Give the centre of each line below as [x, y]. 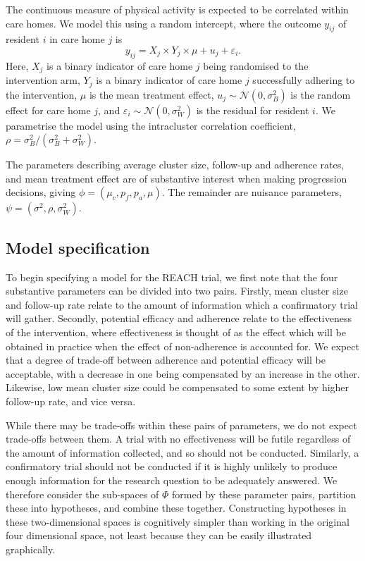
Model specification [78, 247]
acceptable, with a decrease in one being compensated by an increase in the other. [183, 373]
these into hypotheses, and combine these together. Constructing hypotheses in [176, 508]
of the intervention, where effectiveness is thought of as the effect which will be [176, 332]
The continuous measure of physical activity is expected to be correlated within [177, 9]
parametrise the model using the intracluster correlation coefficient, [151, 125]
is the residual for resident [253, 110]
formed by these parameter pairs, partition [264, 494]
